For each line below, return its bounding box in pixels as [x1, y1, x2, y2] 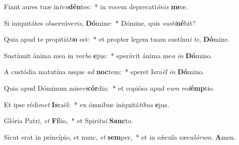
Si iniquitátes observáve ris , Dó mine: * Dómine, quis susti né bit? [4, 17, 196, 28]
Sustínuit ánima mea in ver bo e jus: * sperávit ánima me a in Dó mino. [4, 50, 212, 60]
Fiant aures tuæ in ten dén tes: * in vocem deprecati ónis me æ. [4, 1, 188, 11]
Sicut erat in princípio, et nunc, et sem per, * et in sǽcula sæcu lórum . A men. [4, 131, 236, 142]
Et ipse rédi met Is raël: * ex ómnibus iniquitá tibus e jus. [4, 99, 169, 109]
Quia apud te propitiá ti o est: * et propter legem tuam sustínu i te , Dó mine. [4, 34, 230, 44]
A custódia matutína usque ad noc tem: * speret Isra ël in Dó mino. [4, 66, 204, 77]
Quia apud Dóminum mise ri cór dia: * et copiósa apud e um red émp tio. [4, 82, 215, 93]
